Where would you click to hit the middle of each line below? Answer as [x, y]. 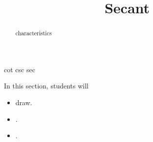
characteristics [33, 33]
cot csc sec [20, 69]
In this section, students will [46, 86]
